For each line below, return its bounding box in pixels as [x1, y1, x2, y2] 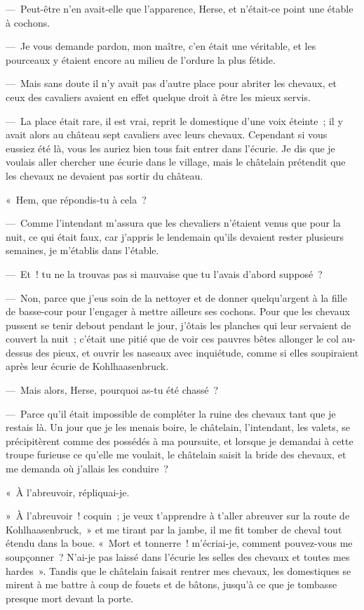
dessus [6, 345, 33, 359]
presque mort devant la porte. [6, 590, 134, 605]
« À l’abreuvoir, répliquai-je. [6, 484, 130, 499]
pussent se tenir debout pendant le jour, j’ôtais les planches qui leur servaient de [6, 317, 351, 332]
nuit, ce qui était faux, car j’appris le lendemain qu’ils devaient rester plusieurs [6, 229, 344, 244]
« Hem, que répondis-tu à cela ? [6, 192, 147, 206]
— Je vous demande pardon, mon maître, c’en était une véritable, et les [6, 39, 316, 53]
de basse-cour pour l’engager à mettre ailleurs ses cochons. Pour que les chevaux [6, 304, 350, 319]
